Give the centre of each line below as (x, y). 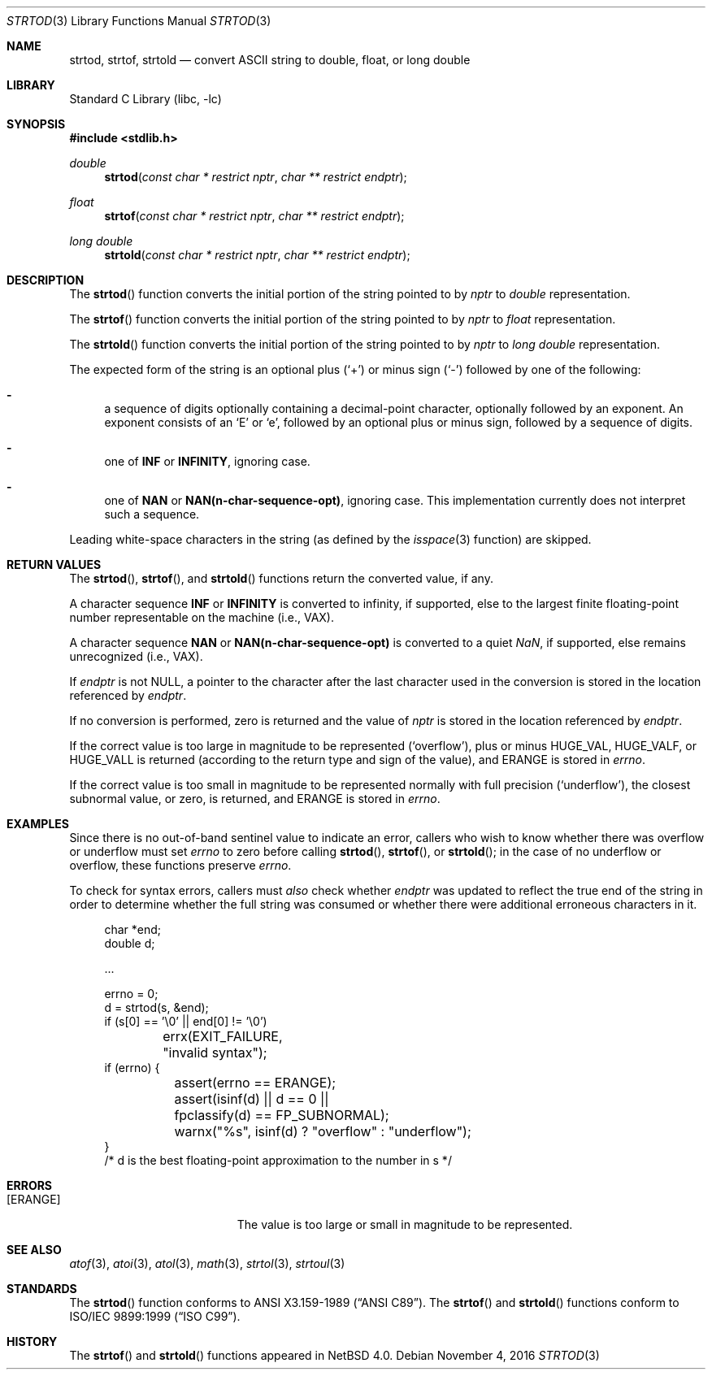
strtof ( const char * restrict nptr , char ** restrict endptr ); (254, 216)
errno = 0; (131, 994)
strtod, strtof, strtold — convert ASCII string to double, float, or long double (270, 60)
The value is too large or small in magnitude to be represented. (405, 1224)
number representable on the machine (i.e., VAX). (202, 617)
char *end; (132, 929)
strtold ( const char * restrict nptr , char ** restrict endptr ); (257, 255)
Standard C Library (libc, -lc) (145, 99)
